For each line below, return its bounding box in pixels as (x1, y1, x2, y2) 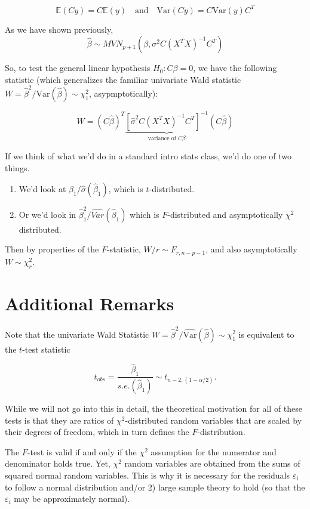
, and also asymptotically (205, 243, 297, 255)
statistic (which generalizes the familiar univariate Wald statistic (5, 73, 241, 85)
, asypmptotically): (88, 87, 158, 99)
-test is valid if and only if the (27, 445, 137, 458)
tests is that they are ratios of (5, 414, 114, 426)
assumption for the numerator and (151, 445, 277, 458)
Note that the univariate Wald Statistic (5, 328, 149, 340)
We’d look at (19, 183, 66, 195)
